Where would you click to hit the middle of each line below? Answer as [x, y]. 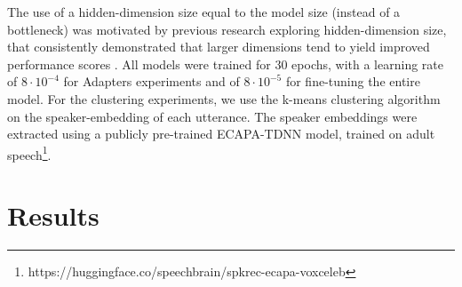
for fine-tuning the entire [353, 81]
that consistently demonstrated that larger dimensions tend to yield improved [219, 47]
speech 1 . [29, 153]
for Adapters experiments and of [151, 81]
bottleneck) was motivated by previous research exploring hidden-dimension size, [227, 29]
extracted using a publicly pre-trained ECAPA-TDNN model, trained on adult [221, 134]
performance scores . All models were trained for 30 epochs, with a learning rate [225, 64]
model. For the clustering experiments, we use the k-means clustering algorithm [224, 98]
